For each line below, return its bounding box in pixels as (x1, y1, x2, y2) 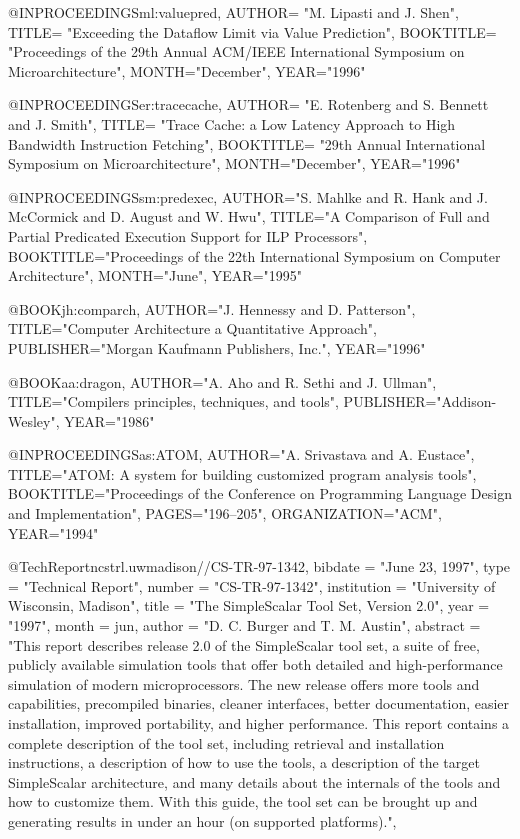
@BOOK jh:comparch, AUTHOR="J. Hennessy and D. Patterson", (8, 298, 416, 319)
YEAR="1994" (8, 522, 99, 543)
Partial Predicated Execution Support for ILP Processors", (8, 225, 368, 246)
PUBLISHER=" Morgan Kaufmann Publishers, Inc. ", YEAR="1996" (8, 337, 426, 358)
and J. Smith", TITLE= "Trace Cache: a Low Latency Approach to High (8, 113, 456, 134)
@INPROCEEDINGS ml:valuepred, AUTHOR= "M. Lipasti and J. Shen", (8, 2, 459, 22)
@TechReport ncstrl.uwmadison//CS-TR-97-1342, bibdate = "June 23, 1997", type (8, 556, 511, 577)
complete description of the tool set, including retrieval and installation (8, 732, 445, 753)
